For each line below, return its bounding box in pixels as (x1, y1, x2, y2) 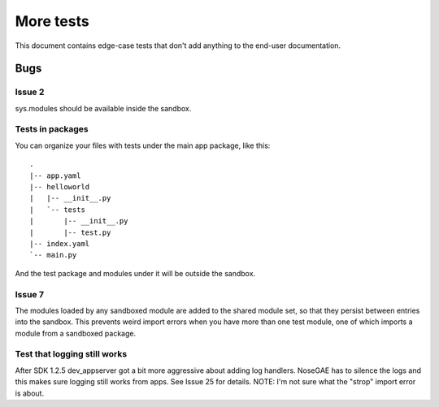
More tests (15, 12, 89, 30)
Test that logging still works (15, 349, 128, 360)
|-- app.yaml (29, 171, 81, 180)
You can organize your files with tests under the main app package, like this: (15, 141, 271, 150)
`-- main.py (29, 250, 77, 260)
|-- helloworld (29, 183, 90, 192)
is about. (15, 388, 45, 398)
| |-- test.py (29, 227, 111, 237)
